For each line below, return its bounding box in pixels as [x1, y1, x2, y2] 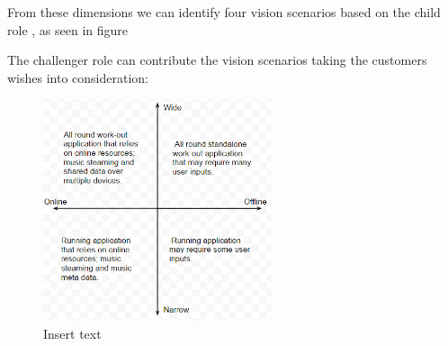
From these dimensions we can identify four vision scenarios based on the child [7, 3, 441, 21]
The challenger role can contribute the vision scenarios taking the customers [7, 50, 427, 69]
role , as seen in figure [7, 20, 129, 39]
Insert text [43, 324, 102, 343]
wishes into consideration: [7, 68, 148, 86]
